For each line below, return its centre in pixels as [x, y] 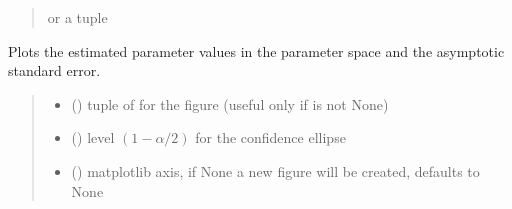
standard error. [54, 70]
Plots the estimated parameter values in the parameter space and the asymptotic [256, 50]
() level [93, 137]
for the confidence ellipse [270, 137]
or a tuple [77, 17]
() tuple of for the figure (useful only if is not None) [230, 103]
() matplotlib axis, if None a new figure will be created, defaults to [275, 170]
